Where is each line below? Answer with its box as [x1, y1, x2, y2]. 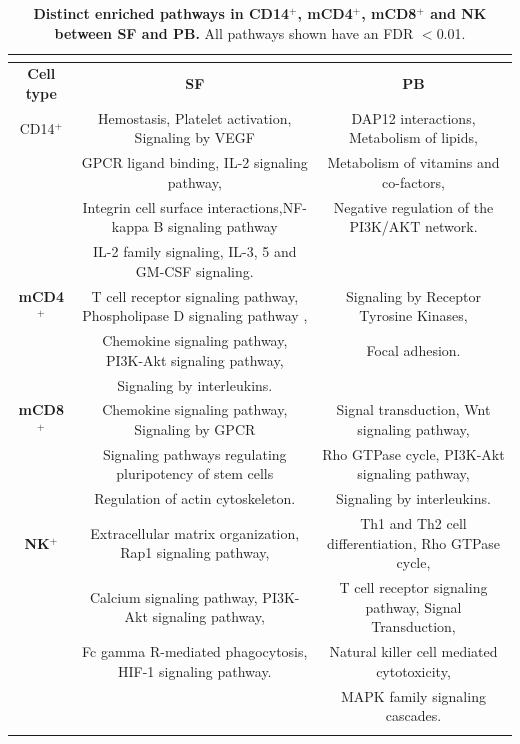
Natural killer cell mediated [329, 641, 498, 662]
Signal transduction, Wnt [336, 399, 491, 420]
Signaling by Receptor [346, 285, 481, 306]
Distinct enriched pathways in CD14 [33, 3, 290, 23]
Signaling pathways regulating [102, 443, 287, 464]
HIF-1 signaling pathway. [118, 660, 272, 681]
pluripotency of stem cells [116, 463, 274, 484]
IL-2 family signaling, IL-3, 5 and [93, 241, 297, 262]
